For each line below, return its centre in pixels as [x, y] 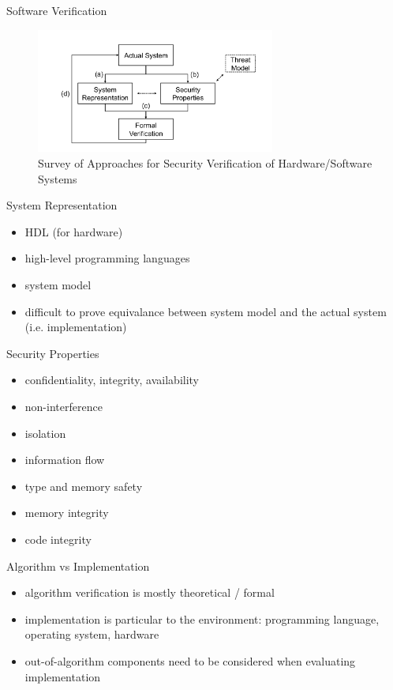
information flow [65, 460]
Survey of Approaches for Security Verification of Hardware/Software [205, 163]
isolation [45, 433]
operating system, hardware [92, 634]
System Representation [62, 205]
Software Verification [57, 10]
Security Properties [53, 353]
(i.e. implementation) [76, 327]
